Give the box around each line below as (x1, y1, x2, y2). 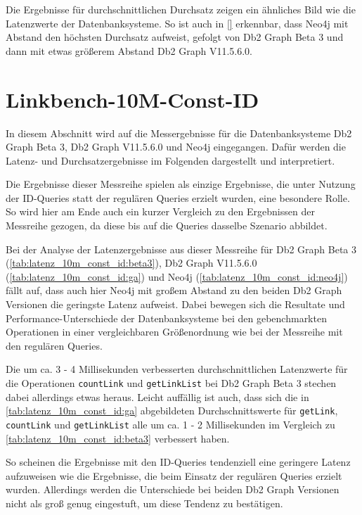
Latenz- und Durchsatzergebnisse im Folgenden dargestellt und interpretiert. (6, 153, 335, 167)
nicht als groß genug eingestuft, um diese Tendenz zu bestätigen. (6, 495, 283, 510)
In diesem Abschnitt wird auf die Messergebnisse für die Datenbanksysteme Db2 (6, 125, 352, 140)
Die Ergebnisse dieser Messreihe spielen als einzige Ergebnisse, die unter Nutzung (6, 177, 356, 191)
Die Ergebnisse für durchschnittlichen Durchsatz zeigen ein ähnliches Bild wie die (6, 2, 356, 16)
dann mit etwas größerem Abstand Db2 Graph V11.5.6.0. (6, 43, 252, 58)
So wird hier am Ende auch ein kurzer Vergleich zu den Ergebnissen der (6, 204, 315, 219)
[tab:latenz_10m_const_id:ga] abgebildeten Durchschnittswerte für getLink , (6, 403, 338, 418)
